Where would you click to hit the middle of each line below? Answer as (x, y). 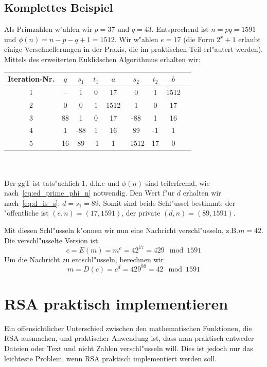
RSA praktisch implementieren (116, 303)
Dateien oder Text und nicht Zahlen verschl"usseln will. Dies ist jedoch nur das (129, 348)
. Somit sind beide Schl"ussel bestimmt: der (167, 202)
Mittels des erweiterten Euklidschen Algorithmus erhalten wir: (102, 59)
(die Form (199, 39)
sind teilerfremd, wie (177, 182)
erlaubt (250, 39)
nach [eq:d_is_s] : (32, 202)
